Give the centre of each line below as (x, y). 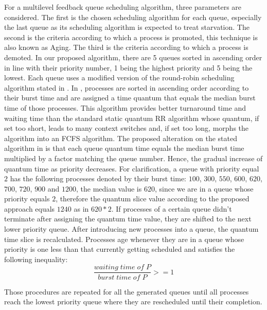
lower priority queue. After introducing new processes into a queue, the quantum (131, 229)
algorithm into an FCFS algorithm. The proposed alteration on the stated (121, 138)
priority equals (27, 199)
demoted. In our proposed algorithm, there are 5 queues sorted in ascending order (133, 57)
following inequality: (36, 259)
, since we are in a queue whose (204, 188)
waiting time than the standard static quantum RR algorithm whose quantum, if (132, 118)
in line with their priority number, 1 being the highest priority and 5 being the (128, 67)
